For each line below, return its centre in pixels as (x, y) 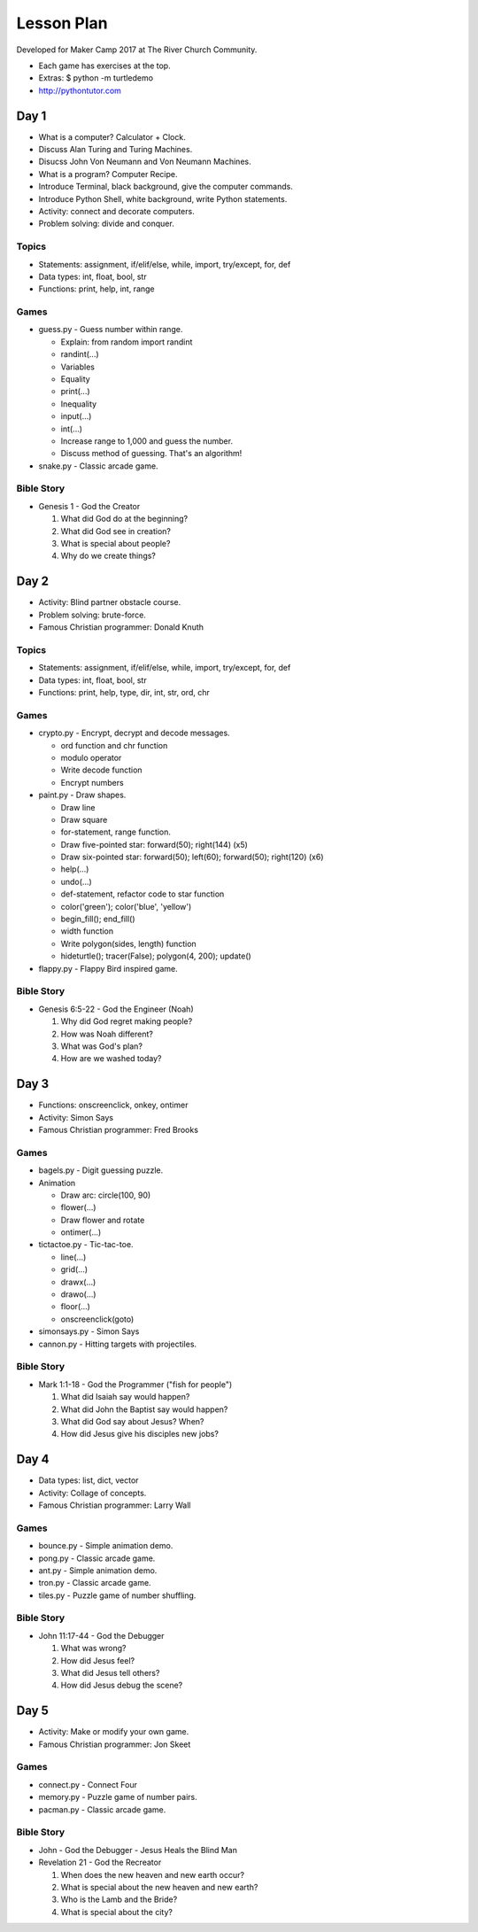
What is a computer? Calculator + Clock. (112, 136)
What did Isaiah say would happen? (125, 1397)
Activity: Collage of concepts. (93, 1493)
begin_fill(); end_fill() (98, 919)
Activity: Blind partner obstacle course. (110, 602)
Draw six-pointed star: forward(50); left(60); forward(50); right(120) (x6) (192, 857)
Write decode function (101, 770)
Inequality (79, 404)
